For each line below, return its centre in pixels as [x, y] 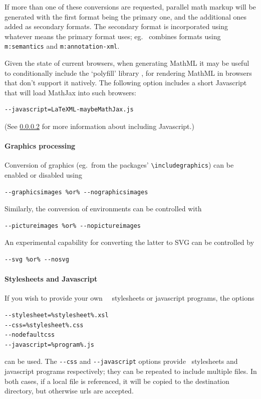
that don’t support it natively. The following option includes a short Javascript [126, 83]
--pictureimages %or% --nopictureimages [73, 226]
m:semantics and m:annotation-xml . [62, 46]
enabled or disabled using [43, 175]
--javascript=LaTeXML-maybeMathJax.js [69, 110]
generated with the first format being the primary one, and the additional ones [125, 16]
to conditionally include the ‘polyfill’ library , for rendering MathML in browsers [128, 73]
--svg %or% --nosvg [37, 260]
